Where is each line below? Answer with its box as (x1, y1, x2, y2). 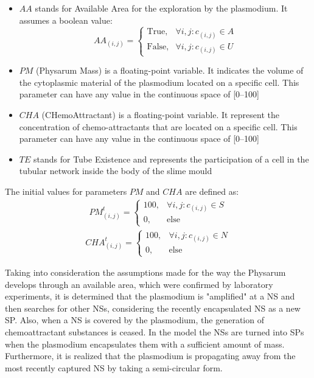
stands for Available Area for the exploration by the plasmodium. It (35, 2, 288, 14)
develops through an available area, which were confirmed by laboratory (5, 278, 273, 290)
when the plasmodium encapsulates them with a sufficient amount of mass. (5, 337, 285, 350)
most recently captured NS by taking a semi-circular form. (5, 361, 223, 374)
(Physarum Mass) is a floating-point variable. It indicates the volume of (36, 64, 304, 77)
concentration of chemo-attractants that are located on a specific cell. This (19, 120, 298, 133)
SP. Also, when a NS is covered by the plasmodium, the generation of (5, 313, 264, 326)
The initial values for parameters (5, 184, 127, 197)
